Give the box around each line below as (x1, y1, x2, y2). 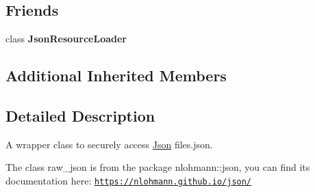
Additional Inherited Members (5, 65, 227, 86)
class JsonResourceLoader (5, 31, 127, 46)
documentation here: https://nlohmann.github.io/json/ (5, 173, 252, 187)
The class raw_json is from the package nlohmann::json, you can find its (5, 160, 310, 174)
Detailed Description (5, 105, 155, 126)
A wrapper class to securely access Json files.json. (5, 137, 213, 151)
